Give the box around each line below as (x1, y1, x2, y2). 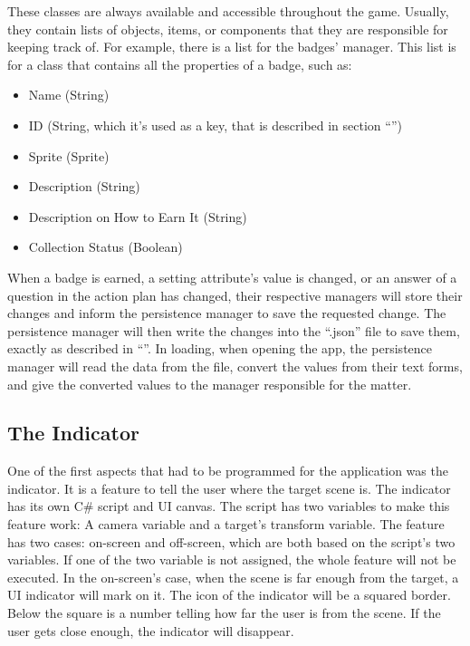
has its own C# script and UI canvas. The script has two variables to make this (7, 497, 450, 516)
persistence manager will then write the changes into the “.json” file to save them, (7, 321, 460, 340)
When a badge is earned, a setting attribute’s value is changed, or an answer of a (7, 267, 457, 286)
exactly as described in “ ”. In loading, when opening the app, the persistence (7, 339, 433, 358)
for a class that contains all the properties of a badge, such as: (7, 54, 352, 73)
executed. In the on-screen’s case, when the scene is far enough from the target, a (7, 567, 459, 586)
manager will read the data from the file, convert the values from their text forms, (7, 356, 463, 375)
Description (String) (28, 177, 140, 196)
